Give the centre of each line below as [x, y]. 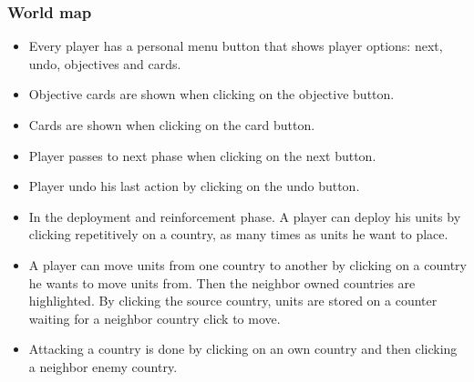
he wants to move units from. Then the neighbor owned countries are [222, 282]
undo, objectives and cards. [105, 63]
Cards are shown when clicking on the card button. [172, 125]
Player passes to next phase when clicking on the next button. [202, 155]
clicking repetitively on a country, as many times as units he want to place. [238, 234]
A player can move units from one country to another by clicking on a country [247, 264]
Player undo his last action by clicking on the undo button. [194, 186]
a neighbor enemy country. [103, 366]
